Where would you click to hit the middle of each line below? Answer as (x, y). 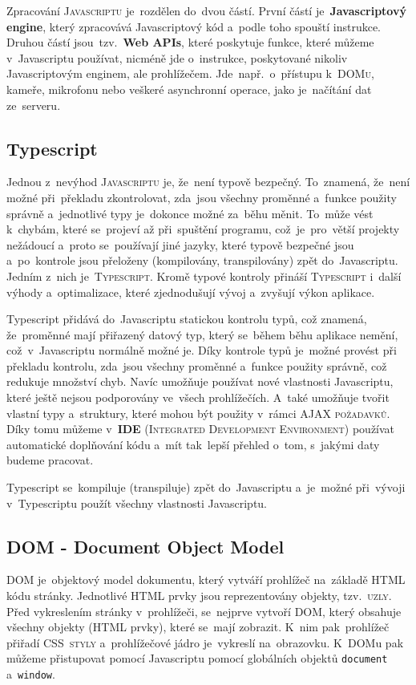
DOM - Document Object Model (145, 546)
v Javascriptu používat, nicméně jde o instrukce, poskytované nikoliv (177, 57)
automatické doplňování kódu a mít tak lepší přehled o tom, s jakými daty (193, 444)
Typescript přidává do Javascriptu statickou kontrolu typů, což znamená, (187, 319)
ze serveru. (34, 105)
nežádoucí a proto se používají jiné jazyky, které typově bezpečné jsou (180, 244)
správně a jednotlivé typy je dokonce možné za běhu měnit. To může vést (190, 213)
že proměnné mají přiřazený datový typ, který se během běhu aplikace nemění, (202, 334)
